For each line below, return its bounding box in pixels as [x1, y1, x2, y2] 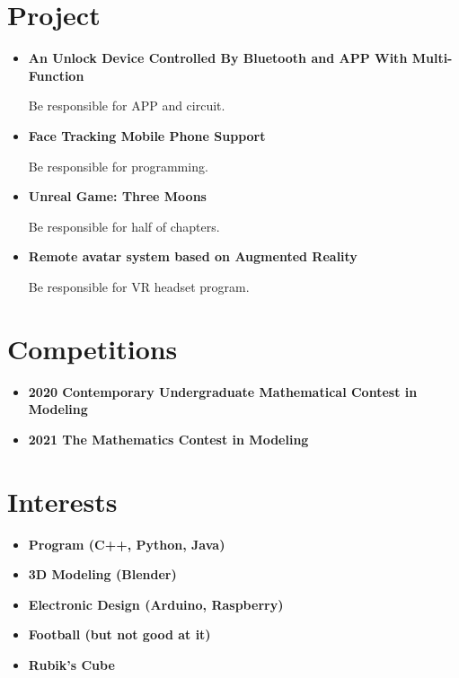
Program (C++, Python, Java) [28, 534, 225, 553]
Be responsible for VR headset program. [28, 277, 250, 295]
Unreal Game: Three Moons [28, 187, 207, 206]
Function [28, 66, 84, 84]
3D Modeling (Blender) [28, 565, 177, 584]
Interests [7, 482, 118, 519]
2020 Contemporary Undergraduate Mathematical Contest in [28, 382, 418, 401]
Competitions [7, 330, 178, 366]
